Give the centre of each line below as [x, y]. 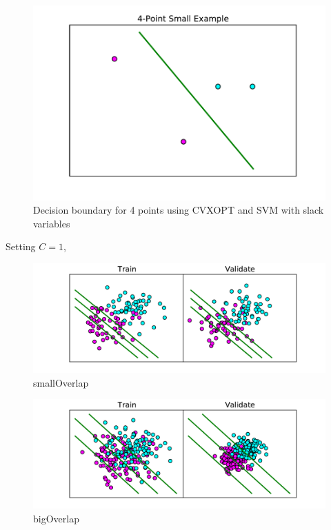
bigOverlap [56, 518]
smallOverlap [61, 382]
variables [52, 223]
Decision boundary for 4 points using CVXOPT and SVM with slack [179, 210]
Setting [21, 246]
